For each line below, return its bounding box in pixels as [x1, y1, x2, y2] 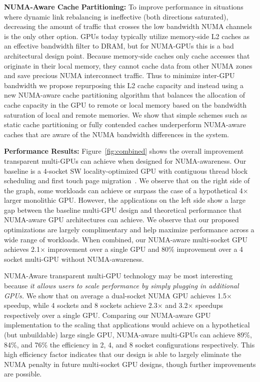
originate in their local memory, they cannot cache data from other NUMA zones [4, 60, 252, 71]
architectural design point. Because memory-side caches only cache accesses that [4, 50, 250, 61]
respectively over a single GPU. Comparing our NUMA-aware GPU [4, 309, 211, 320]
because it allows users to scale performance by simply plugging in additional [4, 280, 239, 291]
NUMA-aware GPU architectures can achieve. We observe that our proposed [4, 214, 239, 225]
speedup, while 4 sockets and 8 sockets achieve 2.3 [4, 300, 157, 310]
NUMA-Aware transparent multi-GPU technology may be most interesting [4, 270, 233, 281]
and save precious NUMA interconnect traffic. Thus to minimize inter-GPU [4, 70, 235, 81]
